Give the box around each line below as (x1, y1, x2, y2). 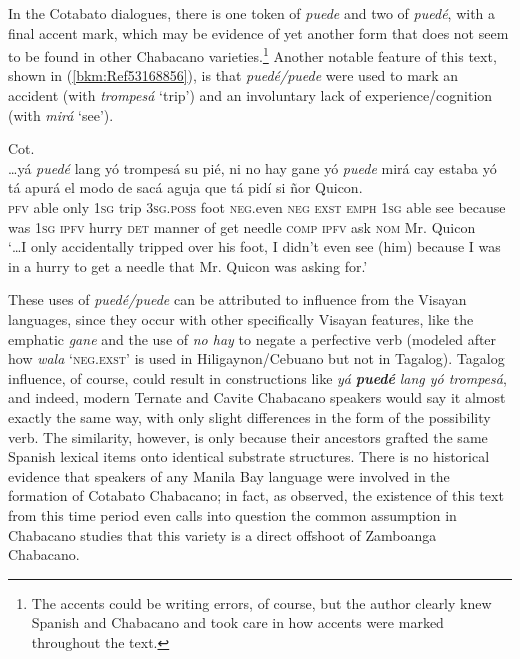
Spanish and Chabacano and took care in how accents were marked (31, 612, 444, 633)
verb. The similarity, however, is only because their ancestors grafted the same (8, 426, 488, 447)
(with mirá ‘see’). (8, 104, 114, 125)
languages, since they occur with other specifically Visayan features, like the (8, 308, 474, 329)
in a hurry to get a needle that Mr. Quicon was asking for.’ (8, 255, 368, 276)
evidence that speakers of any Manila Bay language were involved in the (8, 465, 450, 486)
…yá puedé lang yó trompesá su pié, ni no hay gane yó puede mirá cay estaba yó (8, 157, 497, 178)
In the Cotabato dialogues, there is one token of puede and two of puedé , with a (8, 3, 496, 23)
